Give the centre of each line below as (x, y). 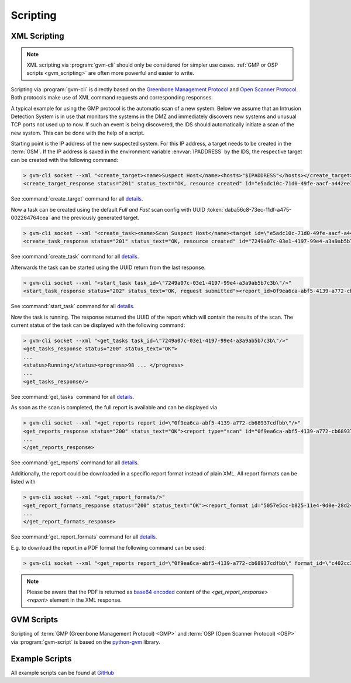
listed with (23, 482)
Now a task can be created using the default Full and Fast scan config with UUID (108, 209)
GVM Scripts (35, 620)
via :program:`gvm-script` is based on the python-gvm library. (85, 642)
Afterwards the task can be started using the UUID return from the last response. (108, 267)
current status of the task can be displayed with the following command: (98, 325)
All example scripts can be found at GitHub (62, 672)
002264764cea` (30, 218)
